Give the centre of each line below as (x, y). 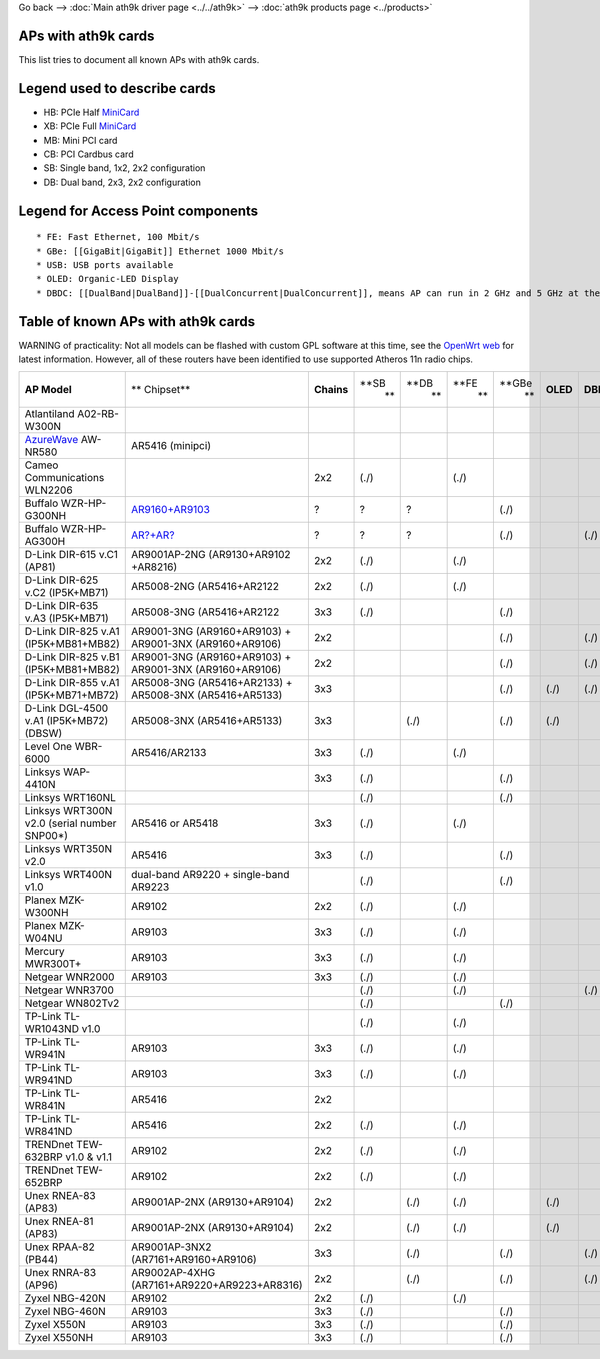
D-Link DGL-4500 (66, 708)
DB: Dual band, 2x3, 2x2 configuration (122, 182)
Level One (48, 747)
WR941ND (48, 1080)
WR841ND (48, 1132)
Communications (64, 478)
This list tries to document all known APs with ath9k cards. (139, 59)
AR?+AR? (152, 535)
